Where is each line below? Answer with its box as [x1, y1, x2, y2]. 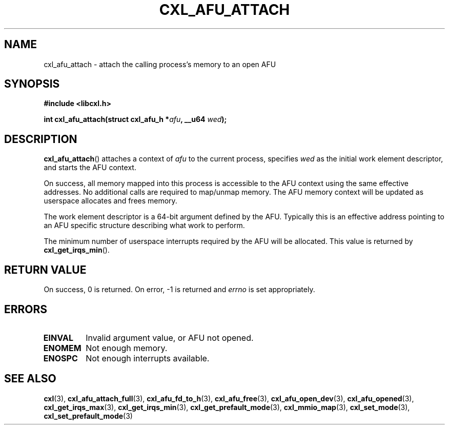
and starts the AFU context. [44, 163, 136, 172]
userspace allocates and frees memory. [44, 196, 177, 206]
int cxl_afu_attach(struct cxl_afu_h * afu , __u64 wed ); [44, 115, 227, 124]
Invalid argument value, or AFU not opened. [86, 332, 254, 343]
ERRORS [4, 302, 48, 316]
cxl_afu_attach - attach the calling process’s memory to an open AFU [44, 59, 276, 69]
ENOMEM [43, 342, 81, 353]
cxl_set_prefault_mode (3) [44, 411, 133, 420]
